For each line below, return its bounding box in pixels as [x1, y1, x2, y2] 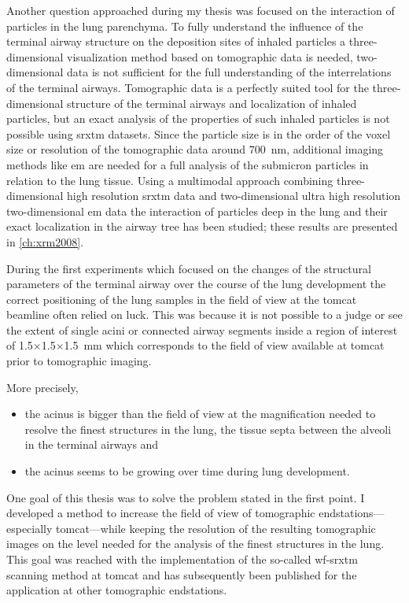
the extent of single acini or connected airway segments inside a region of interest [6, 321, 398, 338]
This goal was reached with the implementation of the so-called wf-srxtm [6, 551, 358, 567]
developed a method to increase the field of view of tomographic [6, 505, 315, 521]
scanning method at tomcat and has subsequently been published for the [6, 566, 357, 583]
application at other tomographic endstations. [6, 582, 227, 598]
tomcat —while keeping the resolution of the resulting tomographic [56, 520, 376, 536]
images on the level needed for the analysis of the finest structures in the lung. [6, 535, 385, 552]
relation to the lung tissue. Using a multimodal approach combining [6, 172, 333, 188]
